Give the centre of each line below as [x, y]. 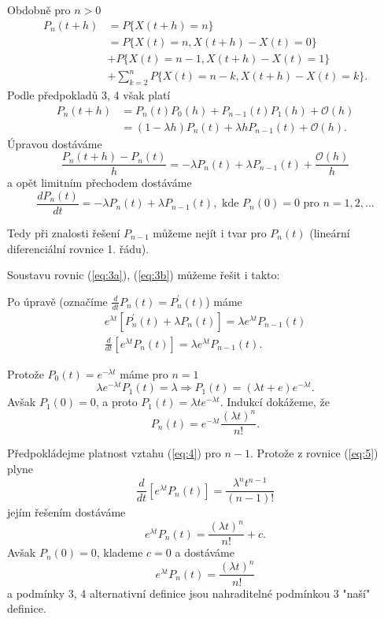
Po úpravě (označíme [57, 301]
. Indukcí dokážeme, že [275, 402]
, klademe [120, 552]
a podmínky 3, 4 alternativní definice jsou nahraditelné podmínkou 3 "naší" [189, 593]
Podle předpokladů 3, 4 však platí [89, 95]
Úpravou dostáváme [55, 143]
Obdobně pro [39, 9]
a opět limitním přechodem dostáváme [100, 183]
